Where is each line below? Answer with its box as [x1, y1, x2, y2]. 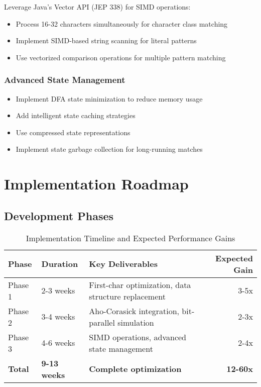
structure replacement [89, 290, 166, 302]
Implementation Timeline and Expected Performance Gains [26, 232, 235, 244]
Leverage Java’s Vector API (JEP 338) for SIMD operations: [4, 2, 191, 12]
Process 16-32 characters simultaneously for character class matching [16, 18, 228, 29]
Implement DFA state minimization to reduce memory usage [16, 93, 203, 104]
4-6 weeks [41, 337, 75, 349]
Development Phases [4, 208, 114, 223]
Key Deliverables [89, 258, 158, 270]
